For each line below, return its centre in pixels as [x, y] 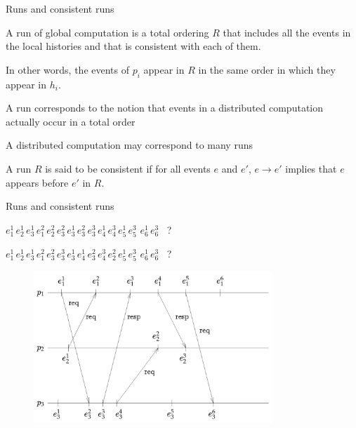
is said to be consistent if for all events [128, 168]
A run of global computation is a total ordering [107, 32]
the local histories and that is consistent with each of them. [133, 46]
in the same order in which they [267, 69]
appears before [37, 182]
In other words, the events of [67, 69]
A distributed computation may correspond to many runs [129, 145]
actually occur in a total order [71, 121]
